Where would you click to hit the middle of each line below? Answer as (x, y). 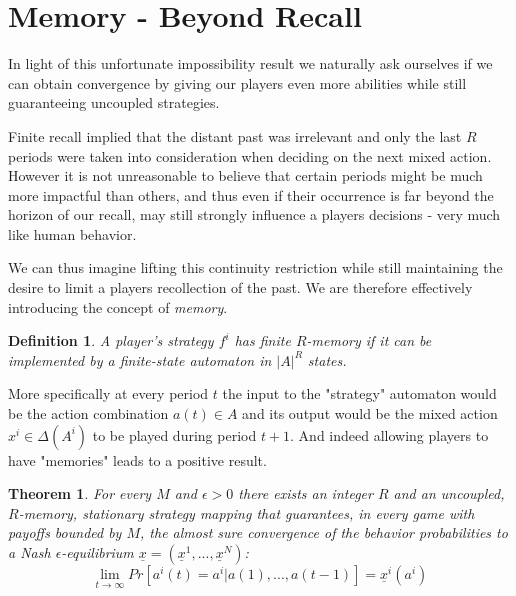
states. (327, 359)
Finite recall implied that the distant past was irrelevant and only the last (235, 135)
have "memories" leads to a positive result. (137, 459)
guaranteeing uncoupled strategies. (114, 102)
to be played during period (174, 434)
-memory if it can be (369, 340)
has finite (262, 340)
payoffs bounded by (65, 532)
